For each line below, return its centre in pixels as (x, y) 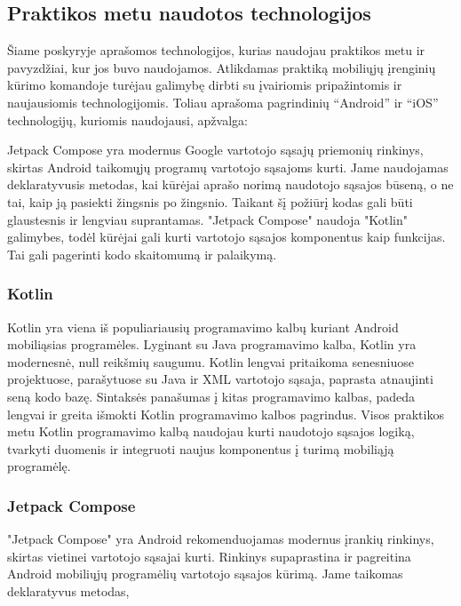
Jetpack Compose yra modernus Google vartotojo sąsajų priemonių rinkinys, (215, 150)
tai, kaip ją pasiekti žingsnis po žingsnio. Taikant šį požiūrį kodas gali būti (210, 201)
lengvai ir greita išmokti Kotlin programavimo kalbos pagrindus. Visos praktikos (226, 414)
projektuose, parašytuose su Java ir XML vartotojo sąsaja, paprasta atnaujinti (220, 379)
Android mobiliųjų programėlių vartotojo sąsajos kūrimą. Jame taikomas (205, 574)
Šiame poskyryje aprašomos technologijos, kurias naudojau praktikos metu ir (216, 50)
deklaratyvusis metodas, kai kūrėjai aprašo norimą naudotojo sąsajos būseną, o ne (230, 184)
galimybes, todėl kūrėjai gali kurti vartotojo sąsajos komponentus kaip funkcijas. (227, 237)
